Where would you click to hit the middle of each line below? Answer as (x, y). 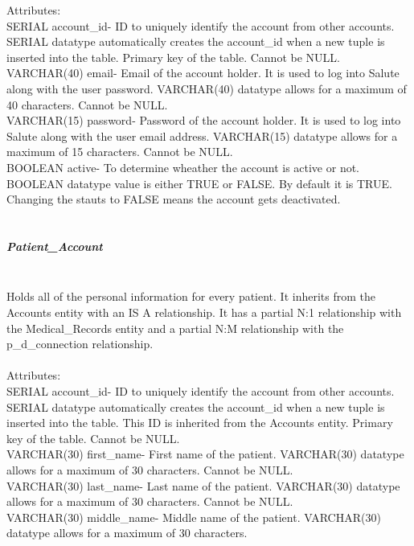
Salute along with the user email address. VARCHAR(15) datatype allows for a (202, 135)
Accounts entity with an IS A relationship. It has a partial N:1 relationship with (204, 312)
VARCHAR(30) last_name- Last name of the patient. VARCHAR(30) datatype (203, 485)
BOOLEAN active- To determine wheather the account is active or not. (183, 167)
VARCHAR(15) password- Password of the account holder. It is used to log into (204, 120)
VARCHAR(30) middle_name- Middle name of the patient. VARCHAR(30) (194, 517)
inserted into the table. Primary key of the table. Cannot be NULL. (173, 57)
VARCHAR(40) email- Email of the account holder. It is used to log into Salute (203, 73)
